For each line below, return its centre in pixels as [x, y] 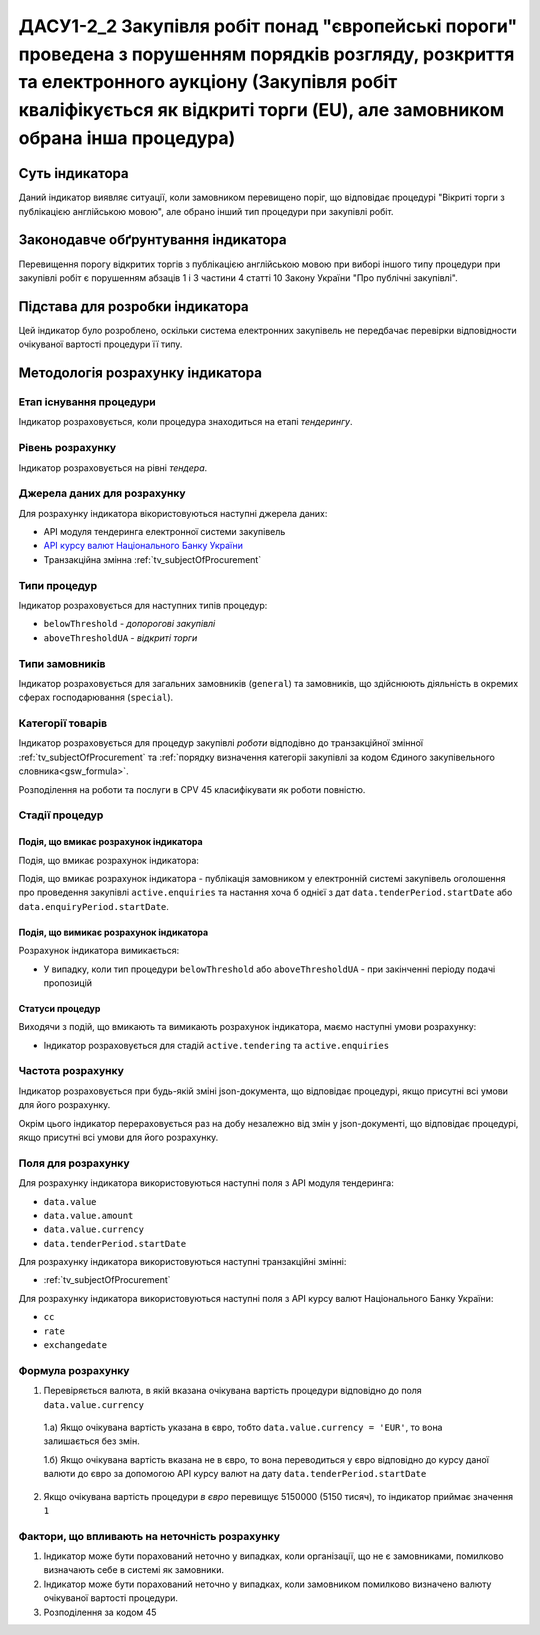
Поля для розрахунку [74, 1163]
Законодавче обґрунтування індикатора [152, 240]
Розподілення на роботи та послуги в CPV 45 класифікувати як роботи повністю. [192, 789]
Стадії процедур [61, 815]
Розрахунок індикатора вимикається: [99, 951]
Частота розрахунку [71, 1071]
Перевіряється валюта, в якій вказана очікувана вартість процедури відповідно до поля [232, 1391]
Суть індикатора [73, 173]
